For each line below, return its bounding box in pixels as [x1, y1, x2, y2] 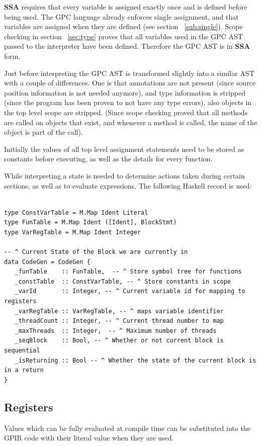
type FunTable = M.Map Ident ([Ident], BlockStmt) [4, 219, 177, 226]
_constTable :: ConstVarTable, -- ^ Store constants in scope [15, 278, 231, 285]
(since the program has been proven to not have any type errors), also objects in [4, 97, 252, 108]
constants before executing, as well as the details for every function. [4, 153, 213, 164]
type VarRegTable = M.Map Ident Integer [4, 228, 141, 236]
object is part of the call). [4, 127, 83, 137]
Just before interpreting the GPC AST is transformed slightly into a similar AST [4, 67, 254, 78]
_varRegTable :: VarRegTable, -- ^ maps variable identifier [15, 307, 224, 315]
